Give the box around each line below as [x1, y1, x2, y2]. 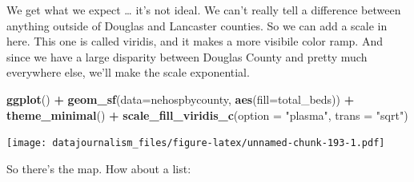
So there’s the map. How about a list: [6, 160, 191, 176]
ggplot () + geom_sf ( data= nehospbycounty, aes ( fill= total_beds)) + [6, 90, 355, 107]
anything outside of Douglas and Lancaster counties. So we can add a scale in [6, 17, 388, 34]
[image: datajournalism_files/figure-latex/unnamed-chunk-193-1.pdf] [6, 137, 385, 149]
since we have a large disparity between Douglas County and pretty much [6, 48, 368, 65]
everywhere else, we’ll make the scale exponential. [6, 64, 250, 81]
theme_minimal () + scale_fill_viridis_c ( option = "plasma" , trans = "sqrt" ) [6, 106, 408, 123]
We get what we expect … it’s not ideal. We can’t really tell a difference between [6, 2, 401, 18]
